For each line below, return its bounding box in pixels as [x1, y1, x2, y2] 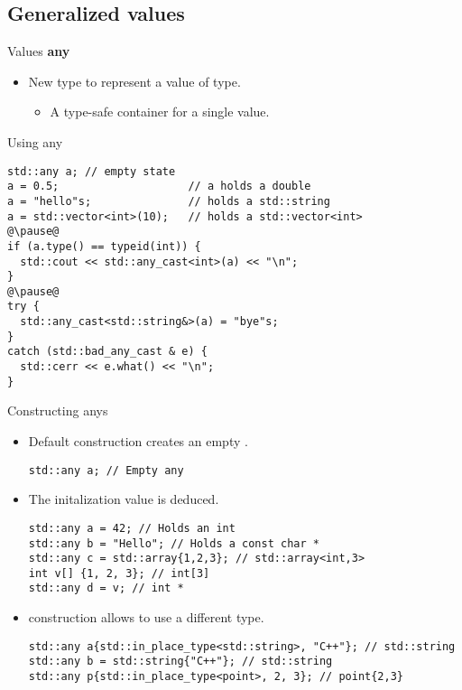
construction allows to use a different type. [28, 608, 264, 627]
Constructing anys [7, 401, 108, 420]
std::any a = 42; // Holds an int [28, 521, 236, 535]
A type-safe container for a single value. [50, 102, 270, 121]
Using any [7, 132, 63, 151]
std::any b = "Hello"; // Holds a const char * [28, 536, 319, 550]
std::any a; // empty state [7, 164, 176, 178]
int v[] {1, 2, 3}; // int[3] [28, 566, 210, 580]
